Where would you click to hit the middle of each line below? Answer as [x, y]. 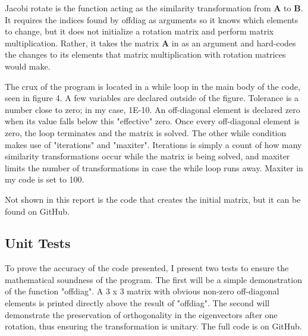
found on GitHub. [37, 211]
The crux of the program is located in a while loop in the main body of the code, [153, 86]
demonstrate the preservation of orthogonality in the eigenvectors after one [141, 314]
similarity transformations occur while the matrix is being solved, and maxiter [147, 156]
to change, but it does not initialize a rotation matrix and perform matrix [139, 31]
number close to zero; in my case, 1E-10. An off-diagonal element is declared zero [153, 109]
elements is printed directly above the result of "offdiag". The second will [137, 303]
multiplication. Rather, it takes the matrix [82, 43]
